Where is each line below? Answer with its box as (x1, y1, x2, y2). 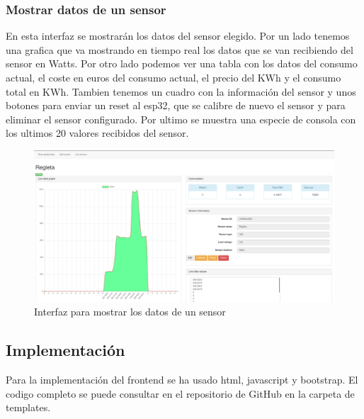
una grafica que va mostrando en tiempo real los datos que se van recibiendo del (6, 42, 353, 57)
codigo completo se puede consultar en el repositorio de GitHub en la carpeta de (6, 386, 355, 401)
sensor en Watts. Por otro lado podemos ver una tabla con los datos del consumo (6, 56, 358, 71)
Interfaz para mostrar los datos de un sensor (34, 304, 226, 319)
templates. (6, 400, 51, 415)
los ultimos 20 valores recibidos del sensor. (6, 125, 189, 140)
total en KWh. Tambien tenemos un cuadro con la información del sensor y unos (6, 84, 356, 99)
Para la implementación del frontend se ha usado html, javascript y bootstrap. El (6, 372, 358, 387)
